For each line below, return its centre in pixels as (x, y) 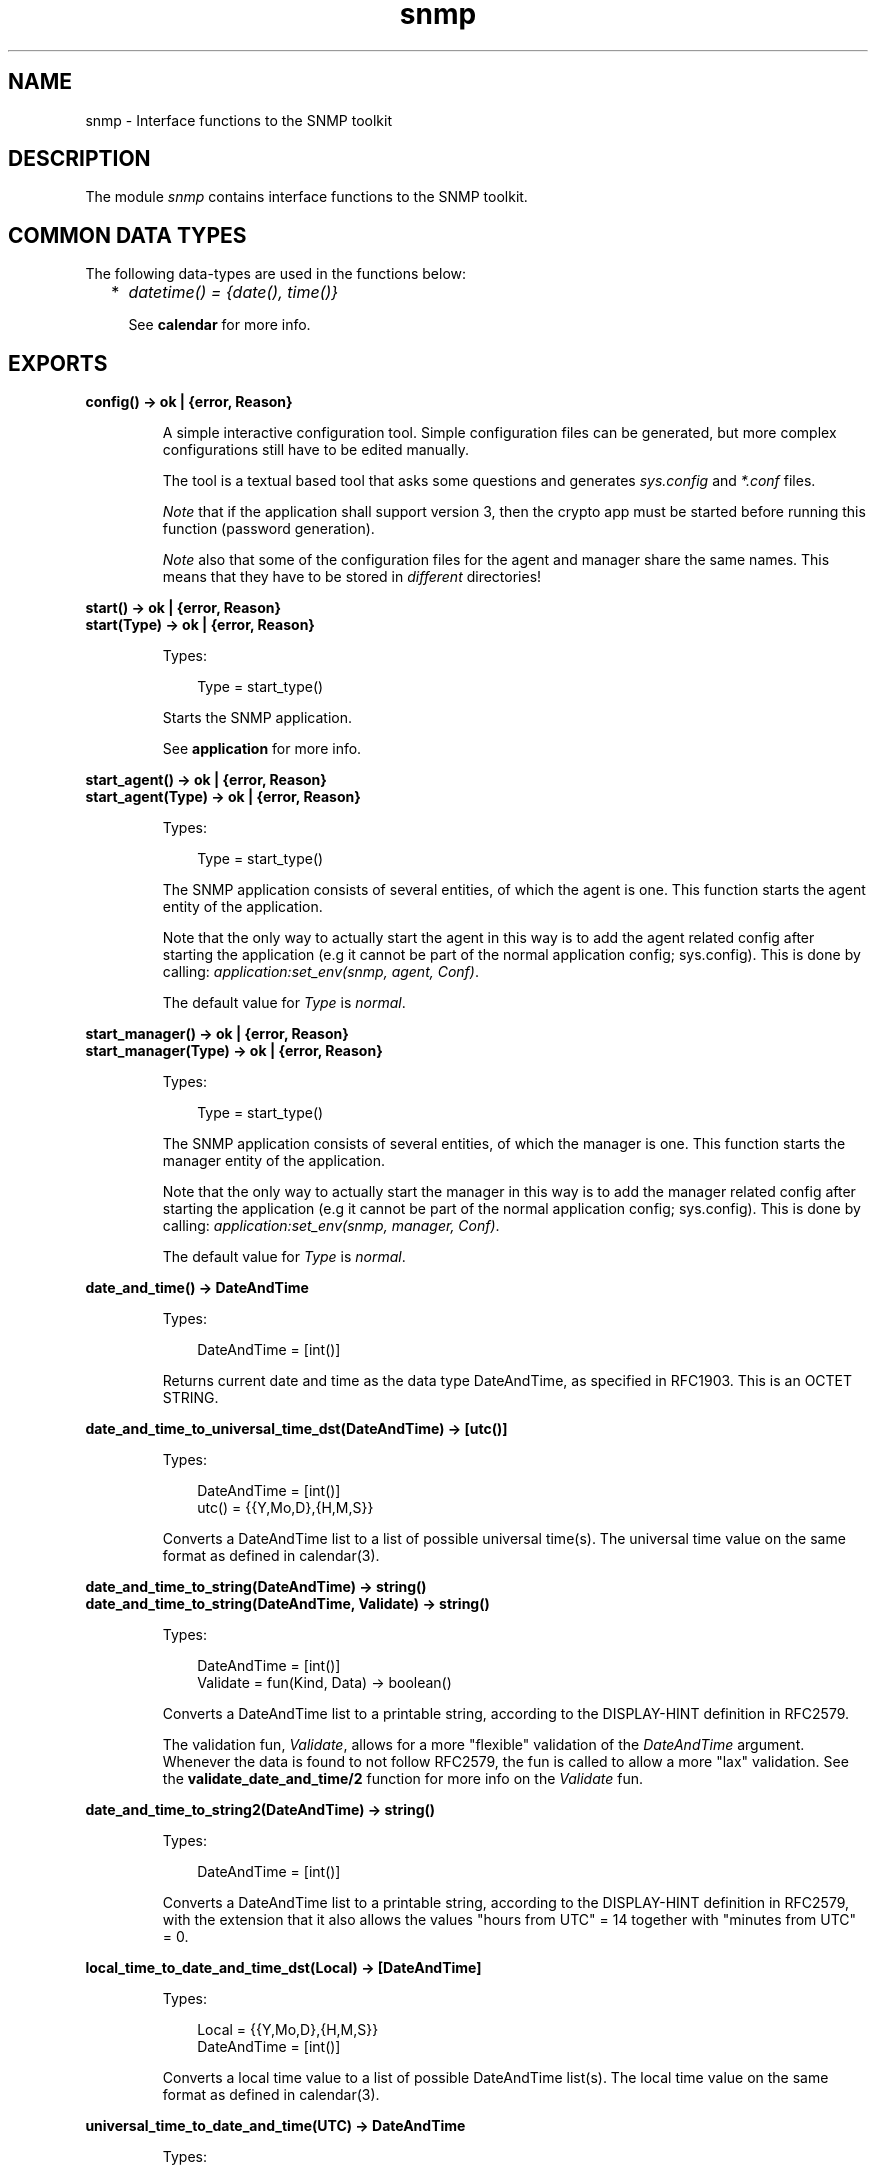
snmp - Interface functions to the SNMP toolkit (239, 120)
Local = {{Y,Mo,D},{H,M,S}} (288, 2030)
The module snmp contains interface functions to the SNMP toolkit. (306, 197)
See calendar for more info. (219, 325)
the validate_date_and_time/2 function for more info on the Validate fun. (402, 1779)
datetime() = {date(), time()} (233, 292)
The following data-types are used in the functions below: (276, 274)
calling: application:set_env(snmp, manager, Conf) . (331, 1226)
